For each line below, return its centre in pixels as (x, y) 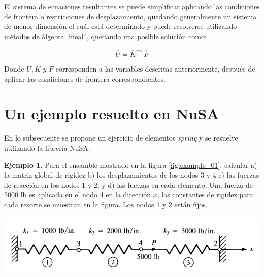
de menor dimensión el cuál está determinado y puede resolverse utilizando (121, 26)
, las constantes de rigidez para (205, 195)
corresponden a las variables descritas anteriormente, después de (155, 69)
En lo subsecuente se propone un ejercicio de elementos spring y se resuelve (121, 138)
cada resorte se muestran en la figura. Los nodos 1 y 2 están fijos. (106, 204)
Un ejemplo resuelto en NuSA (112, 113)
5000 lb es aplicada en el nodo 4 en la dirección (78, 195)
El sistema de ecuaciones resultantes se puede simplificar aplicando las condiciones (132, 6)
